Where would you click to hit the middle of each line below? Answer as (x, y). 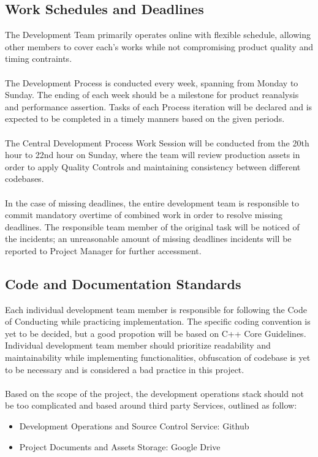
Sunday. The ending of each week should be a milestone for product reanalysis (152, 95)
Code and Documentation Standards (123, 283)
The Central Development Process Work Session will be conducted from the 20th (157, 142)
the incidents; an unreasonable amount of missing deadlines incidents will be (148, 239)
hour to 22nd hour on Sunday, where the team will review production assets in (153, 155)
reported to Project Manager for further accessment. (103, 250)
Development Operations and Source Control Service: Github (134, 426)
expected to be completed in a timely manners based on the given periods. (145, 119)
